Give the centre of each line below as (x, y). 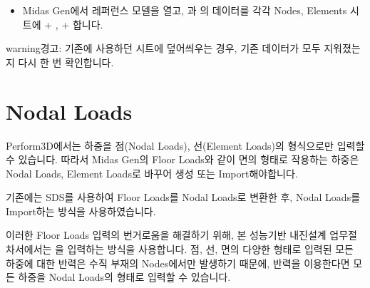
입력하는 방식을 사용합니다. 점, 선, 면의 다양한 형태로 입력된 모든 (210, 249)
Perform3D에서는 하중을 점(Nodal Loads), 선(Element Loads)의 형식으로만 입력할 (185, 145)
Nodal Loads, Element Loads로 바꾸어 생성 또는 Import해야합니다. (152, 173)
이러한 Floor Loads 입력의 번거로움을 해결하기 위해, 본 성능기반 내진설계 (166, 235)
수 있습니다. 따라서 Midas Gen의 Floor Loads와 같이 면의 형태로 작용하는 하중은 (183, 159)
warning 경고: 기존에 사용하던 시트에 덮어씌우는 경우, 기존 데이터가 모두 (163, 48)
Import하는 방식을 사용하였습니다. (81, 211)
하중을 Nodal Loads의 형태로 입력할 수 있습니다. (124, 277)
